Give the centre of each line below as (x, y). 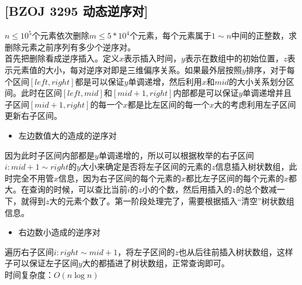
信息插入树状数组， (252, 166)
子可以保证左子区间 (41, 263)
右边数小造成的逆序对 (59, 232)
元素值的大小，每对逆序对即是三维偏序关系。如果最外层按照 (127, 69)
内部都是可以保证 (206, 93)
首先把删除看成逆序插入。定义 (62, 58)
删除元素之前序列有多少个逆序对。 (70, 47)
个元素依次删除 (60, 35)
